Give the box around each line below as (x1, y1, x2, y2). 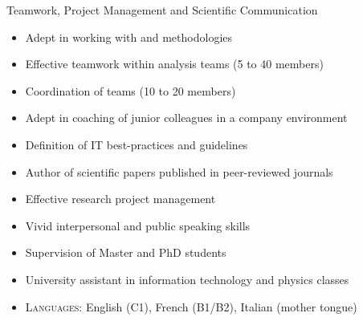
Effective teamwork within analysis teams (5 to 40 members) (25, 55, 324, 72)
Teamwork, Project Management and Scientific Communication (6, 2, 318, 18)
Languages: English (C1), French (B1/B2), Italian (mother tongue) (25, 298, 357, 315)
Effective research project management (25, 190, 216, 207)
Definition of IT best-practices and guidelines (25, 136, 248, 152)
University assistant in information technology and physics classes (25, 270, 349, 287)
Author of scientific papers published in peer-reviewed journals (25, 163, 333, 180)
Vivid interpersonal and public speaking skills (25, 217, 251, 234)
